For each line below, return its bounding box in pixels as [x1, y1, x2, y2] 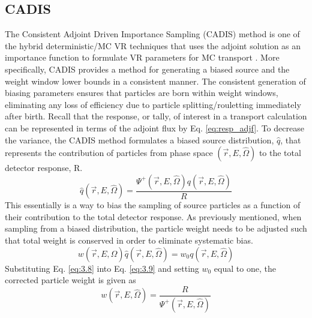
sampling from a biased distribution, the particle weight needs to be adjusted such [5, 222, 307, 235]
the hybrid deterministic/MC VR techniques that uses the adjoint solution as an [5, 39, 301, 52]
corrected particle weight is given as [5, 274, 136, 286]
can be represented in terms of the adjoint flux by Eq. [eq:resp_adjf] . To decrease [5, 121, 304, 134]
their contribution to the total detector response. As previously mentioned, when [5, 210, 302, 223]
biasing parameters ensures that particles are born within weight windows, [5, 86, 278, 99]
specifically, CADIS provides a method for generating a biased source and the [5, 62, 290, 75]
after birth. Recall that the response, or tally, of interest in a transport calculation [5, 110, 307, 122]
